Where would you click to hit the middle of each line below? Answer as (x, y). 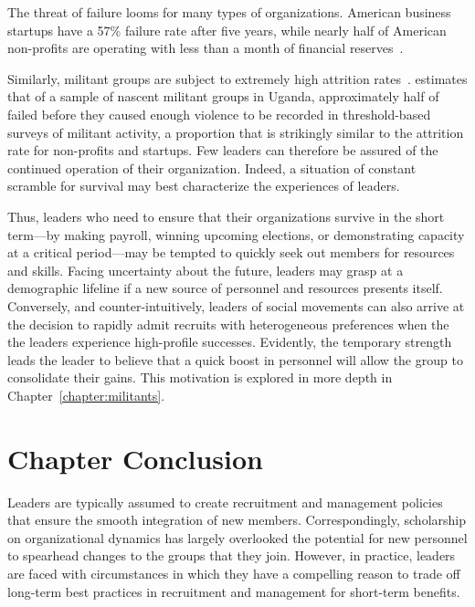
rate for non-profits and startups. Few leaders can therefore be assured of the (223, 150)
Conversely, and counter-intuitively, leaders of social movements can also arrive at (236, 305)
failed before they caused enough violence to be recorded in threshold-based (219, 114)
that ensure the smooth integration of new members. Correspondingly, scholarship (237, 520)
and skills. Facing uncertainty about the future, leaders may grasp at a (206, 270)
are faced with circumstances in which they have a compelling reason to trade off (234, 573)
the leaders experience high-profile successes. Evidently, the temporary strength (230, 342)
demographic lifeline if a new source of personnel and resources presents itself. (225, 288)
